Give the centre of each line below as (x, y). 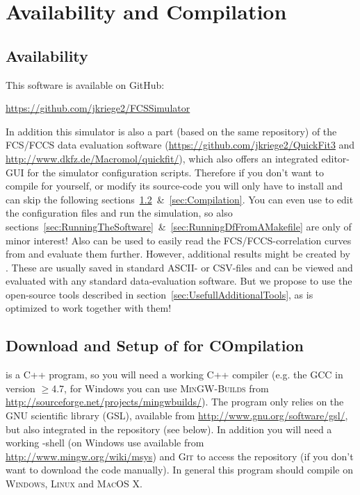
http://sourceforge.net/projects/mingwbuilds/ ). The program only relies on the (175, 402)
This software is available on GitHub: (85, 84)
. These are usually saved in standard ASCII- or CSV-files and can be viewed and (179, 267)
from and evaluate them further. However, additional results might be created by (178, 254)
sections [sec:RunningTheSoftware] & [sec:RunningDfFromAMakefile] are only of (179, 226)
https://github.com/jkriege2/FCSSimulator (98, 108)
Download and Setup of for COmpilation (155, 345)
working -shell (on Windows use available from (105, 443)
